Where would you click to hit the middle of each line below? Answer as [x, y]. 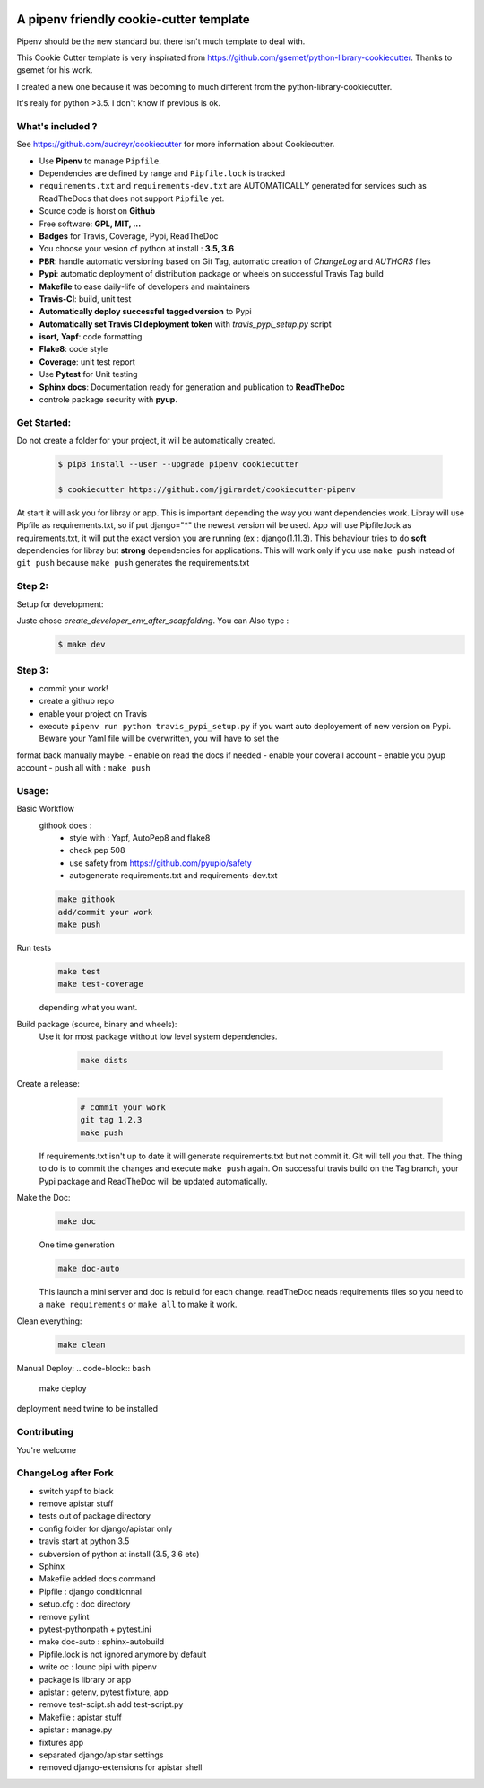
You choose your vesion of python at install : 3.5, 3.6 [137, 249]
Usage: [33, 790]
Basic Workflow [46, 809]
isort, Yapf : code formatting [91, 337]
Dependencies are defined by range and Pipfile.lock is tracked [162, 173]
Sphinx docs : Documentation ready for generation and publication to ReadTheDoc [192, 387]
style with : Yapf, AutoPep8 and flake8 [140, 838]
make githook [86, 899]
